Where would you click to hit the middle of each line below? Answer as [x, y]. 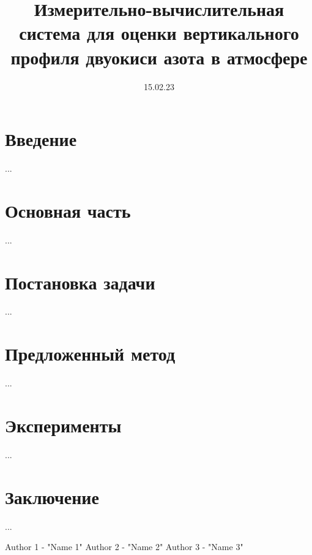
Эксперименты [63, 425]
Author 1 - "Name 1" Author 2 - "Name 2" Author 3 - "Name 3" [124, 547]
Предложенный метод [90, 354]
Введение [41, 139]
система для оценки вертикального [159, 33]
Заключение [52, 496]
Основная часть [68, 210]
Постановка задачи [80, 282]
